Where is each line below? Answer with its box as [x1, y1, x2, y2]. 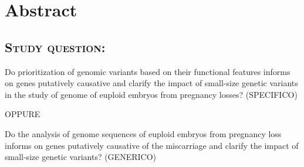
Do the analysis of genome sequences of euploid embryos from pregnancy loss [5, 127, 282, 139]
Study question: [5, 38, 106, 56]
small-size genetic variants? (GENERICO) [5, 151, 156, 163]
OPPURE [5, 108, 40, 120]
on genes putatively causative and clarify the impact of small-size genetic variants [5, 77, 298, 89]
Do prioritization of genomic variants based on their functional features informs [5, 65, 291, 77]
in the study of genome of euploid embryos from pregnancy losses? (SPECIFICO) [5, 88, 298, 100]
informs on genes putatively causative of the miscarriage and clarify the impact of [5, 139, 299, 151]
